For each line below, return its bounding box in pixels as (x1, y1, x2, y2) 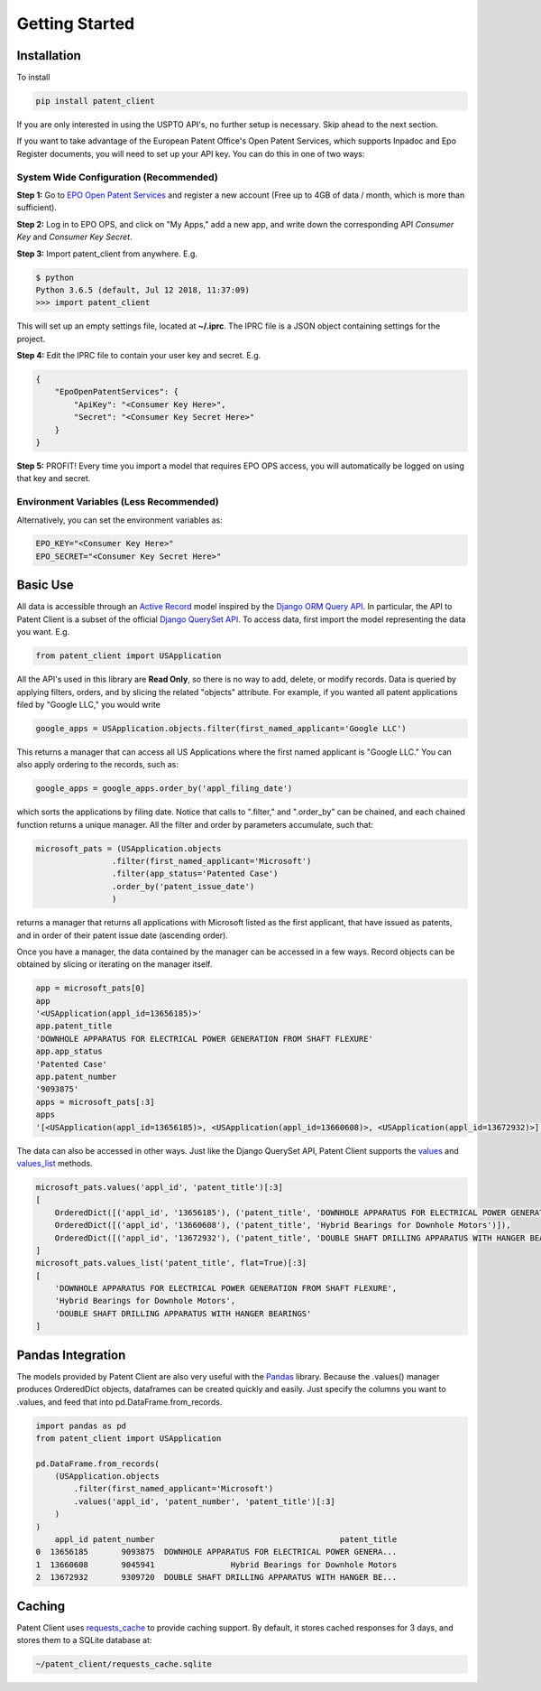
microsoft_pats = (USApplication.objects (35, 843, 222, 853)
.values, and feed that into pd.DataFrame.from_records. (16, 1396, 223, 1408)
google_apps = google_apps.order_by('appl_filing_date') (35, 784, 293, 794)
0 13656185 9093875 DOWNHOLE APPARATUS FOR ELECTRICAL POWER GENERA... (35, 1547, 398, 1557)
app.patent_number (35, 1072, 117, 1082)
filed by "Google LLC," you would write (16, 699, 161, 710)
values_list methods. (16, 1157, 94, 1168)
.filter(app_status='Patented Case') (111, 869, 279, 879)
